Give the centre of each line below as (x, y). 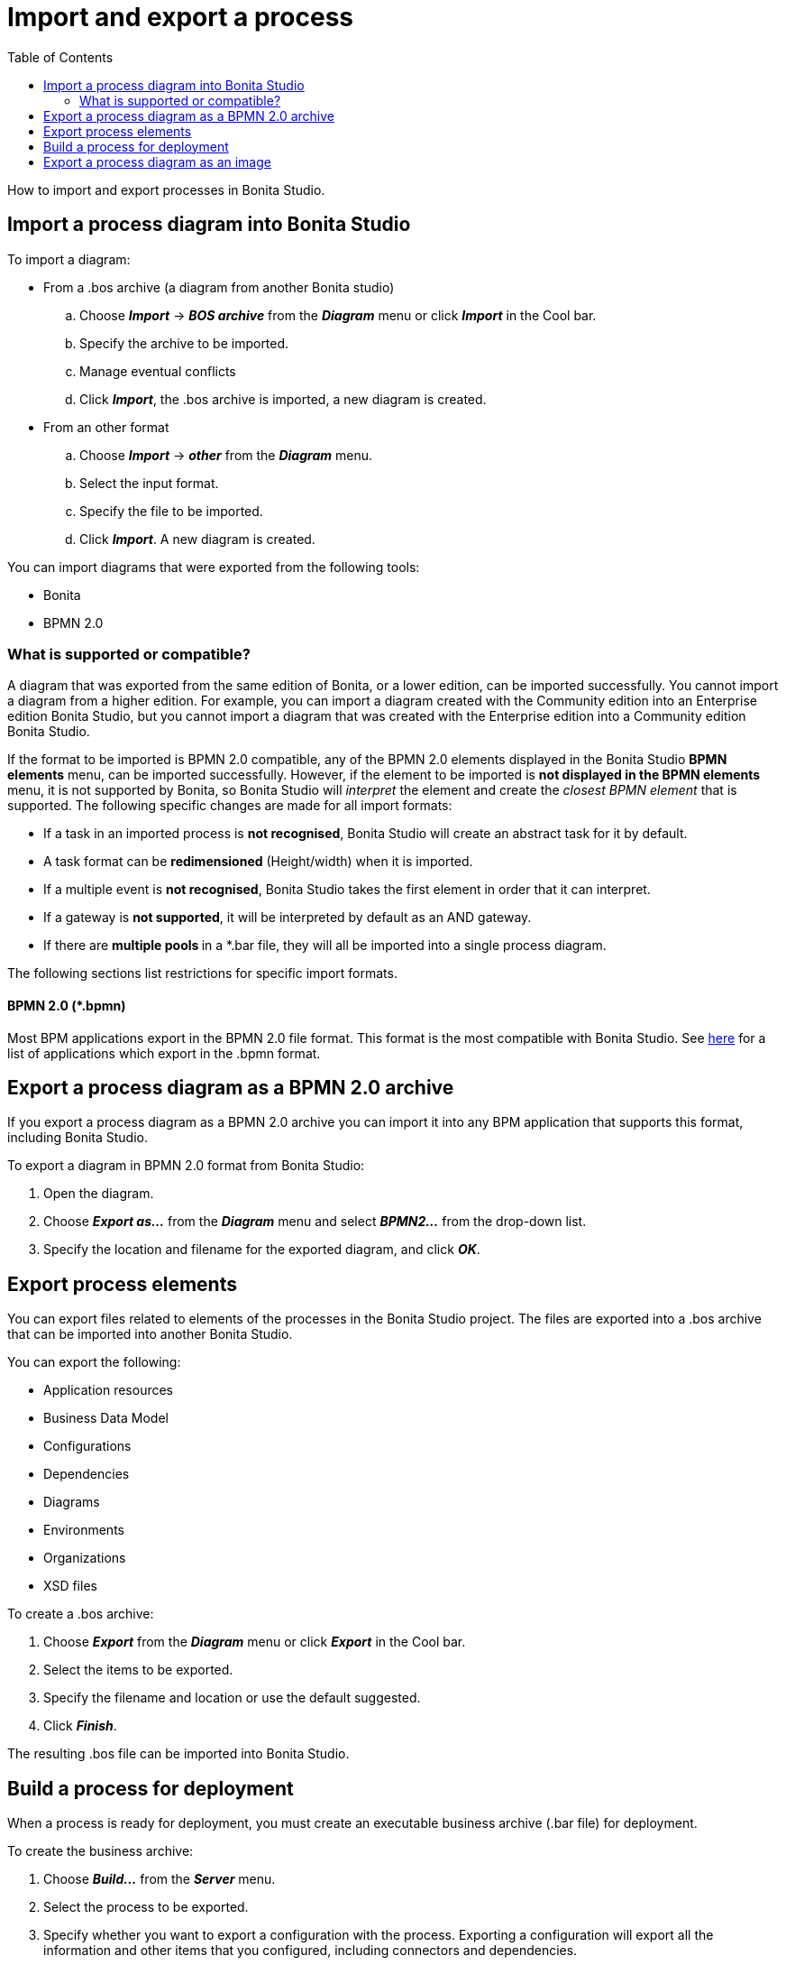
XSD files (70, 1586)
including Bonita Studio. (78, 1138)
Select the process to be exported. (146, 1907)
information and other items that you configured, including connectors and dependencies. (311, 1951)
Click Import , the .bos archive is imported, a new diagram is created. (283, 399)
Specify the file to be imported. (171, 511)
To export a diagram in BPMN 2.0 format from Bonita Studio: (186, 1166)
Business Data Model (106, 1418)
